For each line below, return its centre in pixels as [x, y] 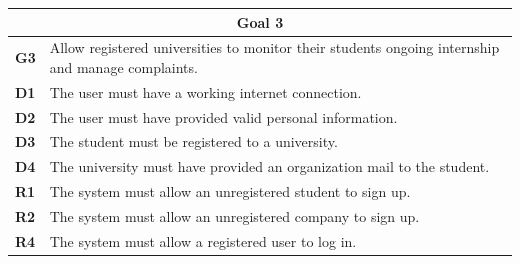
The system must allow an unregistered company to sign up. [234, 216]
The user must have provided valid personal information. [223, 116]
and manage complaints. [123, 66]
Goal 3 [260, 21]
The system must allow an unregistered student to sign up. [230, 191]
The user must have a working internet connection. [205, 91]
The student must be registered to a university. [193, 141]
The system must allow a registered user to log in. [203, 240]
